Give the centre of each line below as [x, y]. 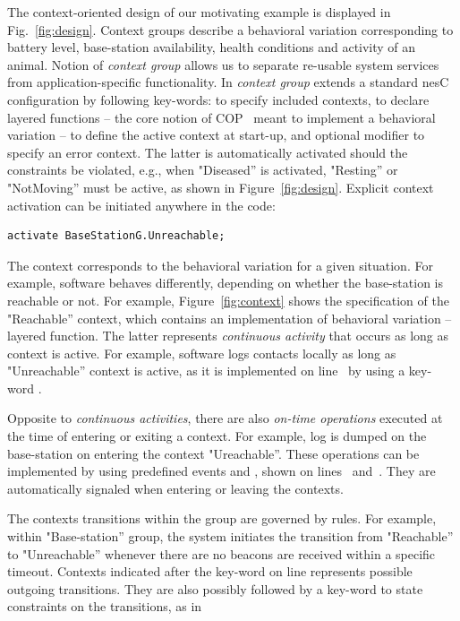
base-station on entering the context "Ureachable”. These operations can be [213, 453]
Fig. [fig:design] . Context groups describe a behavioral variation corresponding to [230, 29]
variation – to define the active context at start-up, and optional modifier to [216, 135]
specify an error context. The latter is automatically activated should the [208, 152]
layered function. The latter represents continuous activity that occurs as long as [228, 336]
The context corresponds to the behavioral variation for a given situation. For [220, 265]
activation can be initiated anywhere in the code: [141, 205]
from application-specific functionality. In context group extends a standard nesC [228, 82]
